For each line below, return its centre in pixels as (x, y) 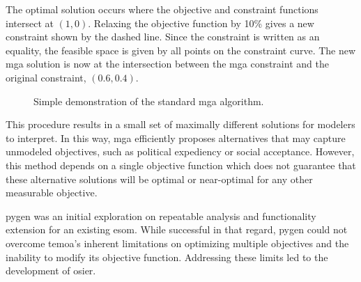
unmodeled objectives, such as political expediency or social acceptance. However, (180, 151)
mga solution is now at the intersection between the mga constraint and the (167, 64)
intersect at (30, 23)
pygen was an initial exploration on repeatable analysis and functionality (161, 216)
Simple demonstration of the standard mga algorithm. (149, 101)
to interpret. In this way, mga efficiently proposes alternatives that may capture (176, 138)
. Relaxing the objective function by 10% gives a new (201, 23)
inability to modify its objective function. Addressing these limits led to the (167, 257)
